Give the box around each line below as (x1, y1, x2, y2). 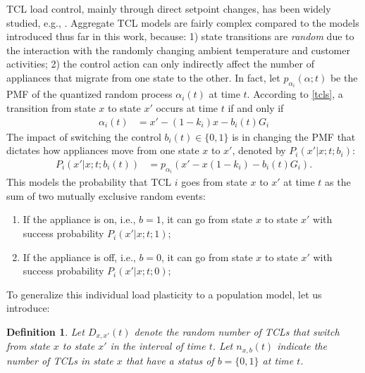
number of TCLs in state (6, 353, 113, 367)
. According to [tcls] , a (247, 87, 343, 101)
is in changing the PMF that (232, 129, 356, 144)
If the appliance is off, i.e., (23, 249, 136, 264)
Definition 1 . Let (6, 324, 85, 339)
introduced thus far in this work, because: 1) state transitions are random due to (6, 29, 354, 44)
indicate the (277, 339, 328, 353)
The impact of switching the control (6, 129, 161, 144)
